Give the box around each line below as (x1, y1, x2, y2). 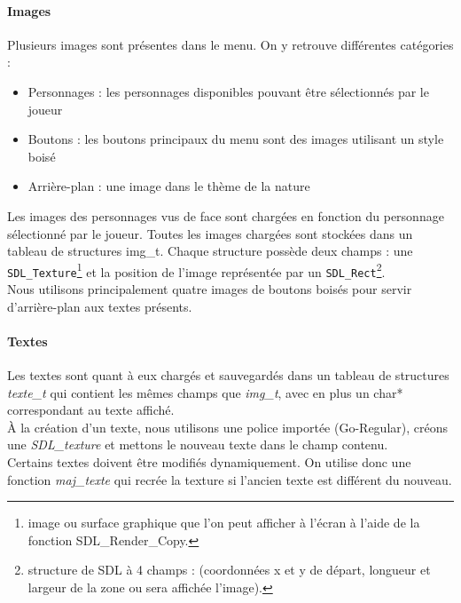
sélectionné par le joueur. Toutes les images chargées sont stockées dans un (7, 224, 413, 242)
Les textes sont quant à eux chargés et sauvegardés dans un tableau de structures (7, 366, 449, 385)
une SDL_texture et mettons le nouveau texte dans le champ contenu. (7, 435, 388, 454)
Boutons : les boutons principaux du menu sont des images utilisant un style (27, 130, 444, 148)
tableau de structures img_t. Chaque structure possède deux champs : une (7, 242, 413, 260)
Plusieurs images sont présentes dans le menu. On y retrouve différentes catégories (7, 35, 454, 53)
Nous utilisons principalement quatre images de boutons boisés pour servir (7, 280, 412, 298)
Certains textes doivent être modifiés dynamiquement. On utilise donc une (7, 453, 411, 471)
